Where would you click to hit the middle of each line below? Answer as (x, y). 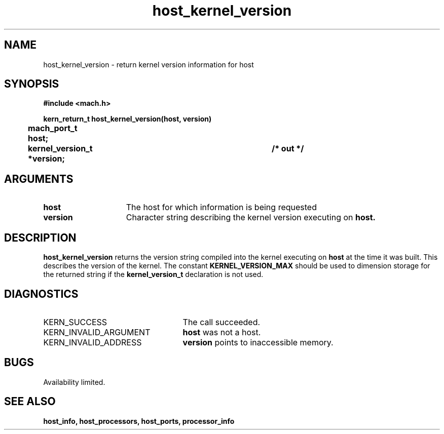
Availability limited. (74, 382)
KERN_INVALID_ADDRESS (92, 342)
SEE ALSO (30, 402)
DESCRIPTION (40, 238)
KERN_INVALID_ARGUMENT (97, 332)
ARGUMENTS (39, 179)
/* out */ (288, 149)
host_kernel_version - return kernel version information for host (149, 64)
